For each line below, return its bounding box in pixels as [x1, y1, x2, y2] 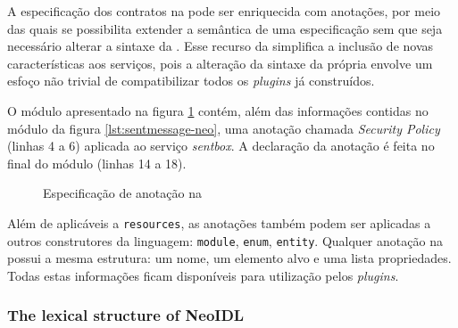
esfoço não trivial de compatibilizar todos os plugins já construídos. [7, 71, 375, 90]
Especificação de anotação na [43, 184, 202, 202]
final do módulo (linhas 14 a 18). [7, 153, 187, 172]
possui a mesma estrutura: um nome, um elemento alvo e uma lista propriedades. [7, 249, 452, 267]
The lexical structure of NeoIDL [7, 304, 245, 326]
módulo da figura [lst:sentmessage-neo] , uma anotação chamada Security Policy [7, 119, 440, 137]
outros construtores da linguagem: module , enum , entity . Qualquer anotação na [7, 231, 443, 250]
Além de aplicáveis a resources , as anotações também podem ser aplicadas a [7, 213, 431, 232]
